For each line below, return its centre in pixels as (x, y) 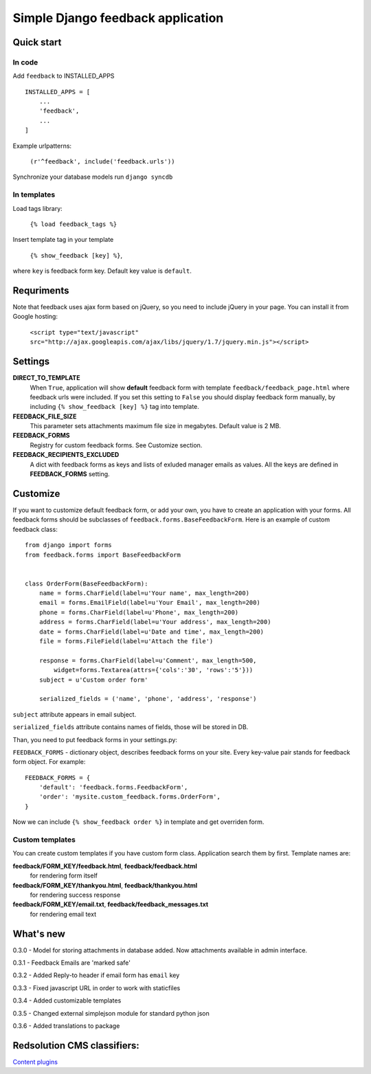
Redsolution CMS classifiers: (76, 1045)
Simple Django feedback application (118, 18)
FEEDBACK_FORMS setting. (70, 474)
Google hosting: (35, 317)
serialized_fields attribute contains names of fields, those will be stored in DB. (131, 727)
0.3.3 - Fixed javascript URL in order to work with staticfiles (97, 988)
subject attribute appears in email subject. (75, 714)
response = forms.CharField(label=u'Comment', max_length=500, (148, 660)
